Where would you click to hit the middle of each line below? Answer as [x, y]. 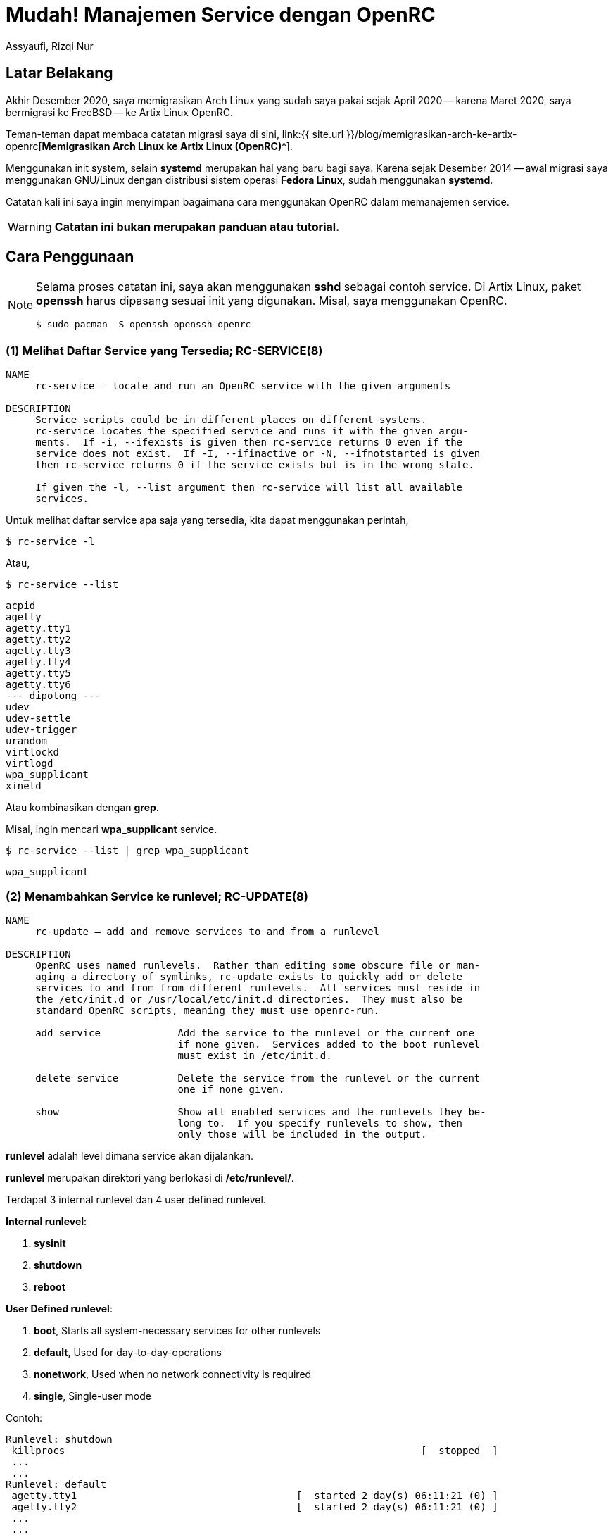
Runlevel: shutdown [59, 1439]
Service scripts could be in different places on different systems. [231, 420]
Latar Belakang [59, 73]
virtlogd [30, 764]
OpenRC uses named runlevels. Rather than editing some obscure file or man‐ [258, 965]
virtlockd [32, 752]
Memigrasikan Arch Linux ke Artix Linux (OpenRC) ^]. [167, 146]
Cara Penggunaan [70, 257]
